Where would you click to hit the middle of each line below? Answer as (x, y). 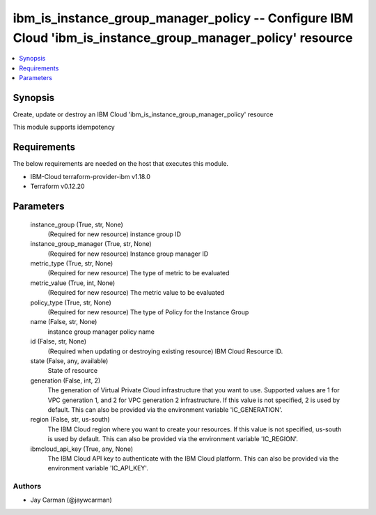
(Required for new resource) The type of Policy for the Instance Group (148, 312)
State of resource (73, 371)
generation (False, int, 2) (65, 381)
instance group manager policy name (101, 332)
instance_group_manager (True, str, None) (91, 244)
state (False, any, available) (69, 361)
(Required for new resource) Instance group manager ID (128, 254)
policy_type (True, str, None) (71, 302)
